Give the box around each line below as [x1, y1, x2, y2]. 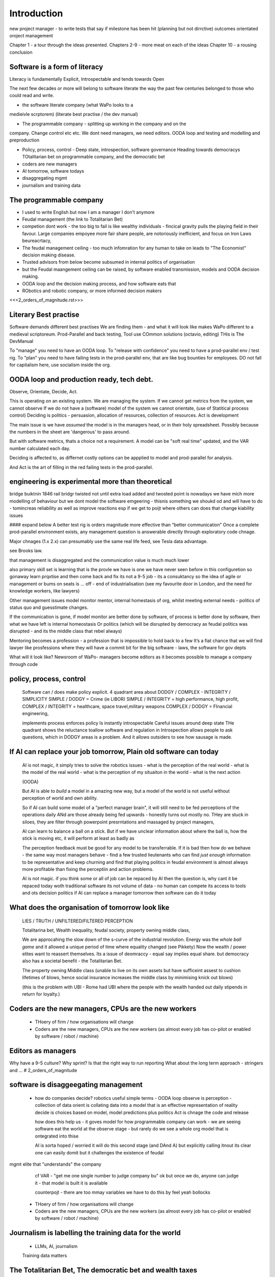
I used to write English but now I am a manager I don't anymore [22, 209, 155, 215]
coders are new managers [22, 161, 77, 167]
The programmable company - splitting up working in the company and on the [22, 121, 186, 127]
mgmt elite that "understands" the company [9, 1161, 102, 1167]
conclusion [9, 49, 33, 55]
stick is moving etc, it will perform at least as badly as [22, 835, 134, 841]
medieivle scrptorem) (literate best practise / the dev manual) [9, 111, 139, 117]
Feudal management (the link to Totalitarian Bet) [22, 216, 123, 222]
